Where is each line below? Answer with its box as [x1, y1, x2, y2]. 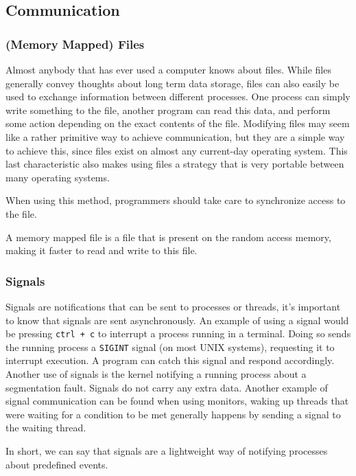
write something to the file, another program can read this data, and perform [5, 102, 331, 117]
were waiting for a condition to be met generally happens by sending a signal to [5, 407, 341, 421]
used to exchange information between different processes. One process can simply [5, 89, 351, 104]
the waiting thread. [5, 420, 86, 435]
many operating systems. [5, 170, 110, 184]
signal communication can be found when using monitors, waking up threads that [5, 394, 349, 408]
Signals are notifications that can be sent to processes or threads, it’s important [5, 299, 341, 313]
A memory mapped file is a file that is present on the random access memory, [5, 229, 331, 244]
